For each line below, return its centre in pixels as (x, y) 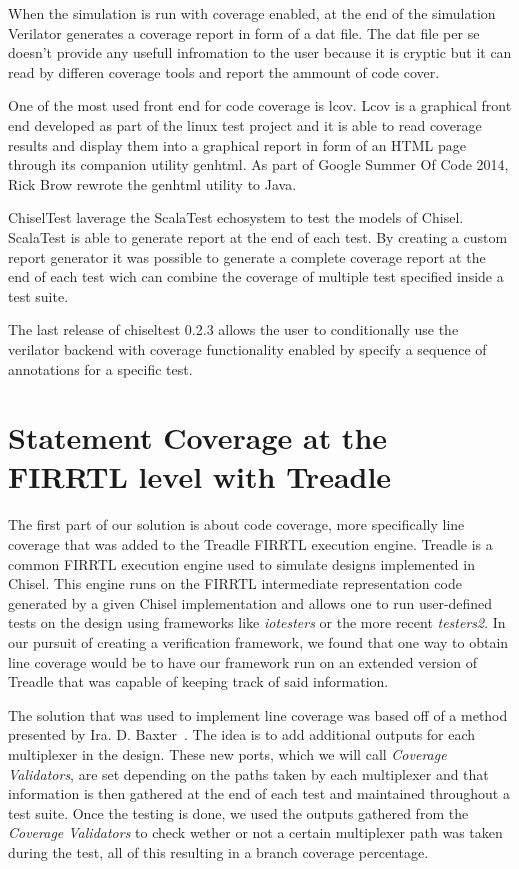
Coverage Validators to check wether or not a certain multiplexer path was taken (255, 832)
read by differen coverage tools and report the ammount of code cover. (224, 71)
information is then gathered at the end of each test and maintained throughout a (259, 793)
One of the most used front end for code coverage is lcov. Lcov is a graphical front (260, 105)
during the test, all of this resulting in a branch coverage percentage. (218, 851)
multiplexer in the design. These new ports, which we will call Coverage (227, 753)
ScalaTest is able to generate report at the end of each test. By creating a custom (258, 236)
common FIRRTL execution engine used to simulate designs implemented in (241, 563)
